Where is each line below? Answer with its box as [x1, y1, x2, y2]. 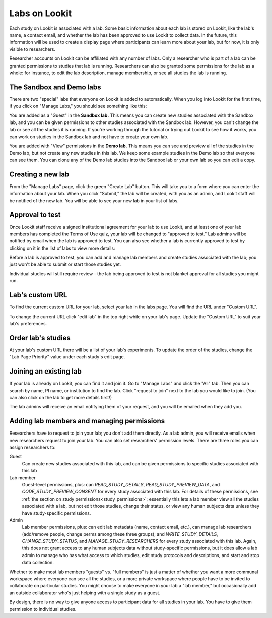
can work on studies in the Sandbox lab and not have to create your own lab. [9, 134, 169, 140]
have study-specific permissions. [22, 510, 91, 516]
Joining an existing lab [9, 367, 82, 376]
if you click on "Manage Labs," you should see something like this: [9, 103, 147, 109]
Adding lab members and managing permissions [9, 417, 165, 425]
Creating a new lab [9, 170, 70, 178]
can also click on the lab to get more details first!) [9, 394, 112, 400]
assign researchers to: [9, 444, 56, 450]
